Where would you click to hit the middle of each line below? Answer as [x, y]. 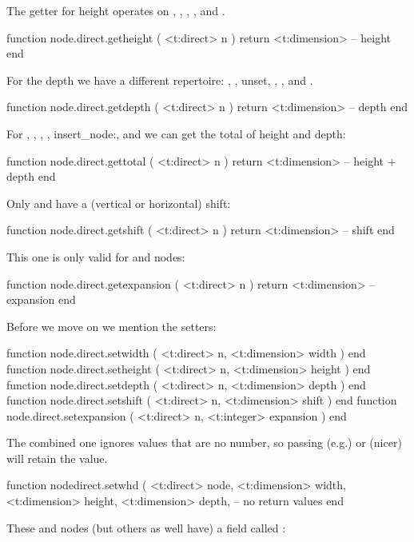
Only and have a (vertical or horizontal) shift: [119, 203]
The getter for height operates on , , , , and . [116, 10]
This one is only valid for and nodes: [96, 256]
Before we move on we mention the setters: [111, 326]
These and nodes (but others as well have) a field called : [146, 527]
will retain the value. [57, 458]
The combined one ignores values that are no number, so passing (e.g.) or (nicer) [204, 442]
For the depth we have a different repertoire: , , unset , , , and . [160, 80]
